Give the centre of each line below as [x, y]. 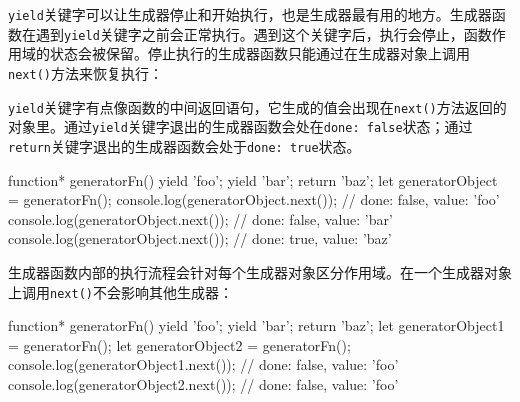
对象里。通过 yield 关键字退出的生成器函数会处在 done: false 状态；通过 [240, 126]
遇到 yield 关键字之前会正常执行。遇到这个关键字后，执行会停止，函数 [263, 33]
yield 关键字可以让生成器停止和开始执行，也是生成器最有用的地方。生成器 [250, 14]
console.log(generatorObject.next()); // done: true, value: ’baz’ [200, 238]
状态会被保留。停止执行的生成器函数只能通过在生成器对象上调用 [259, 53]
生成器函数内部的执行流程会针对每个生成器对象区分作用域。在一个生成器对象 [260, 271]
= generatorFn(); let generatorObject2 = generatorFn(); [179, 344]
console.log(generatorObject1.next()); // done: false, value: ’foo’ [203, 364]
